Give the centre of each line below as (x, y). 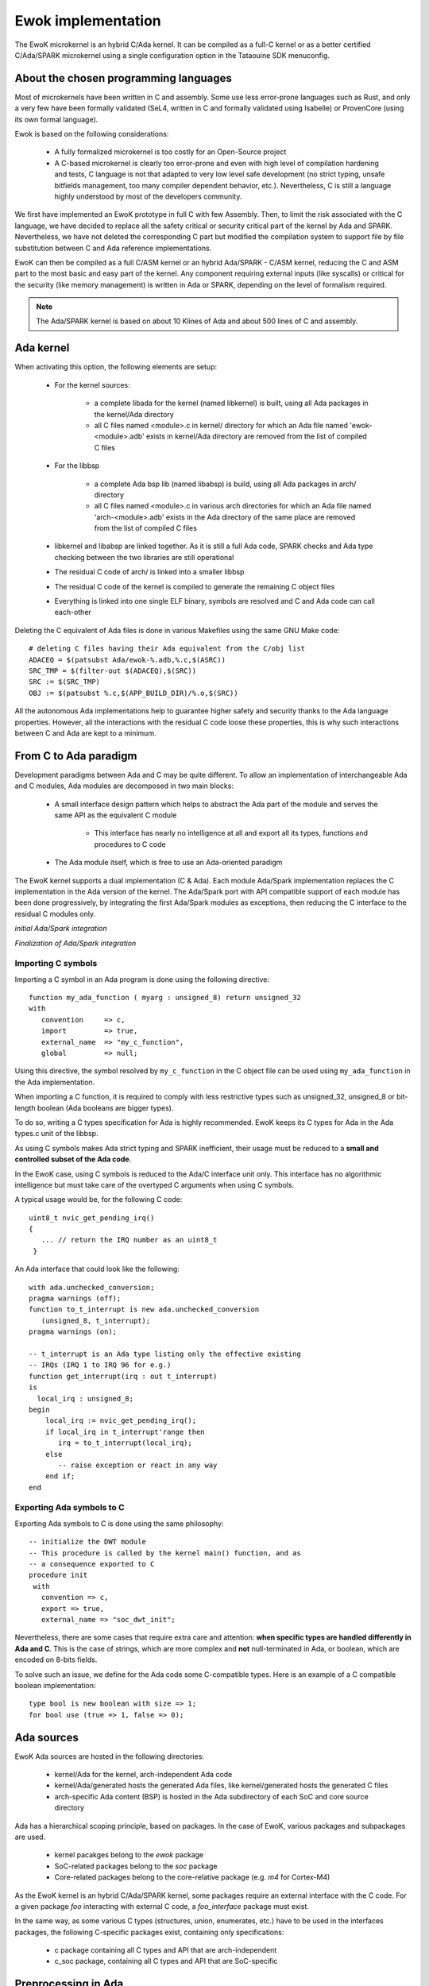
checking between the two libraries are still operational (144, 557)
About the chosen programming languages (123, 78)
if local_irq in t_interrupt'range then (125, 1432)
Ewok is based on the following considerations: (92, 134)
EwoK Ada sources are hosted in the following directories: (109, 1756)
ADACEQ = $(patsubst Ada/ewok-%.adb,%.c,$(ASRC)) (128, 660)
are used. (30, 1837)
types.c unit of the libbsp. (56, 1134)
